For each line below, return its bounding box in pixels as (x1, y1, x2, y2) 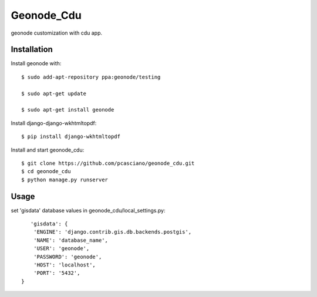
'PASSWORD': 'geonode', (33, 253, 102, 260)
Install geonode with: (11, 60, 62, 67)
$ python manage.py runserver (21, 176, 109, 183)
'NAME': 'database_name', (33, 237, 109, 244)
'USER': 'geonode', (33, 245, 90, 252)
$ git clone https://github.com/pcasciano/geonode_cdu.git (21, 160, 195, 167)
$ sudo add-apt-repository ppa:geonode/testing (21, 73, 161, 80)
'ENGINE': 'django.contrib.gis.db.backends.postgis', (33, 229, 192, 235)
